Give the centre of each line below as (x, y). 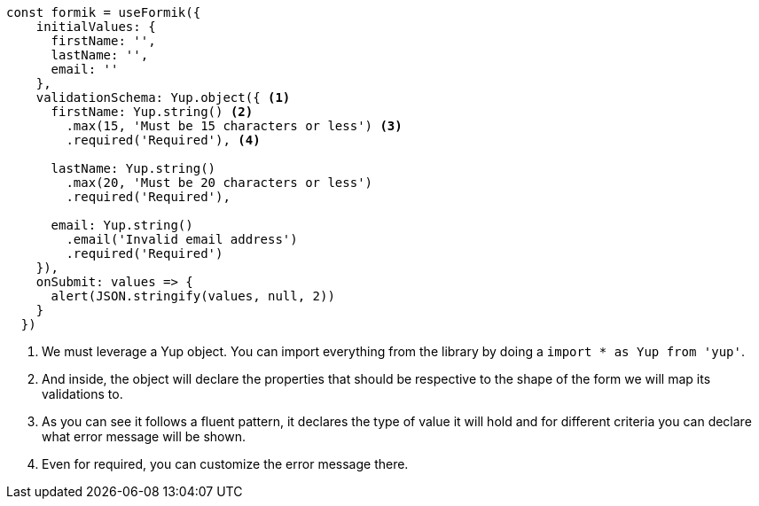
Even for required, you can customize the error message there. (225, 464)
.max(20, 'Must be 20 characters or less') (219, 183)
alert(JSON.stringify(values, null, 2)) (193, 296)
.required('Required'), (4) (163, 140)
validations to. (82, 394)
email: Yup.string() (122, 225)
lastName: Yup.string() (133, 168)
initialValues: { (96, 27)
